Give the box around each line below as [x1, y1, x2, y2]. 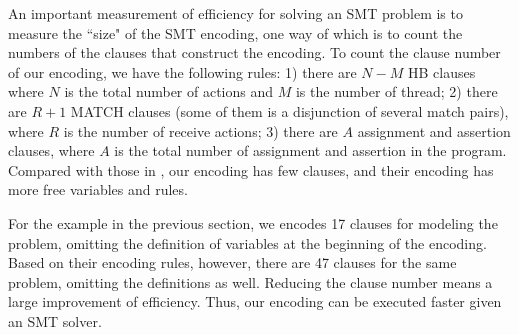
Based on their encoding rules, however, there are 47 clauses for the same [8, 252, 457, 273]
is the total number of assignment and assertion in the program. [114, 140, 507, 161]
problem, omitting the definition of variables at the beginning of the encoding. [8, 232, 487, 253]
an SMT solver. [8, 310, 102, 331]
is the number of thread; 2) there [295, 81, 498, 102]
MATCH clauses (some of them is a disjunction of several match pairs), [70, 100, 509, 121]
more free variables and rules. [8, 179, 188, 200]
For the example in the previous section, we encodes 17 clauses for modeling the [8, 212, 498, 233]
